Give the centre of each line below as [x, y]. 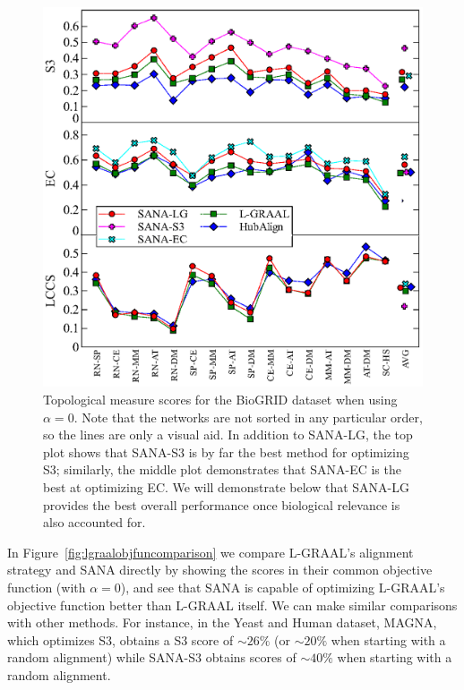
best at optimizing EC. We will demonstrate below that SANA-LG [227, 486]
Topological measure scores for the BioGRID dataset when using [220, 399]
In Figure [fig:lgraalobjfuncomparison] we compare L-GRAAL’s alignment [211, 552]
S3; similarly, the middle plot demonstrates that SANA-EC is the [222, 469]
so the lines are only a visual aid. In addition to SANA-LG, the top [228, 434]
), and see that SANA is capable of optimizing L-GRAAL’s [283, 587]
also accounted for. [95, 522]
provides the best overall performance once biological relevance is [222, 504]
